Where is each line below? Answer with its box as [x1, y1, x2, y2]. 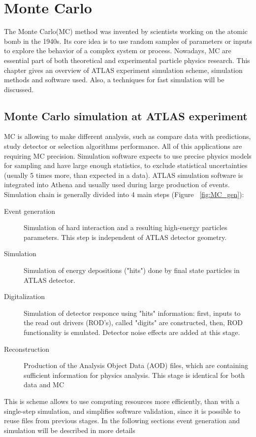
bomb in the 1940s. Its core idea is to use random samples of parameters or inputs [4, 35, 252, 46]
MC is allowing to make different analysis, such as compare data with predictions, [4, 131, 251, 141]
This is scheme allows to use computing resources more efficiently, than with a [4, 396, 240, 406]
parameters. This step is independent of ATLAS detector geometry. [24, 232, 227, 242]
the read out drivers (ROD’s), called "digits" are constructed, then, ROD [24, 317, 243, 328]
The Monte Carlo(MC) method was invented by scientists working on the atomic [4, 26, 248, 36]
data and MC [24, 379, 64, 390]
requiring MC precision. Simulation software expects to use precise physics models [4, 150, 252, 161]
